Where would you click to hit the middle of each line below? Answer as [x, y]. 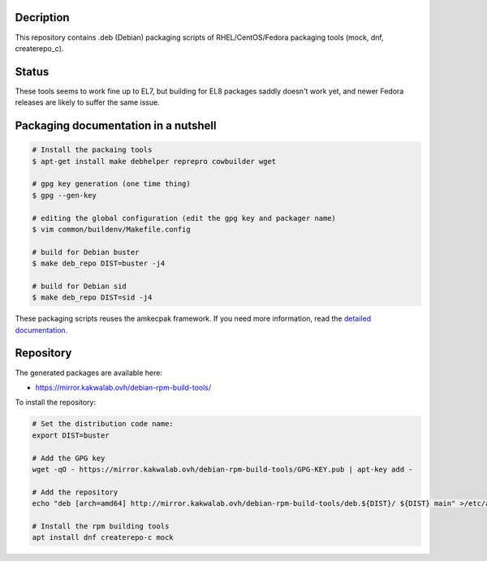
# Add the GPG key [69, 458]
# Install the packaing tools [92, 150]
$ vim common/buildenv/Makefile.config [111, 229]
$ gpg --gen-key [65, 195]
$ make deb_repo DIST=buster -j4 [99, 263]
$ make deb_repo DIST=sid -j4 [92, 298]
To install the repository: [56, 403]
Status [32, 72]
